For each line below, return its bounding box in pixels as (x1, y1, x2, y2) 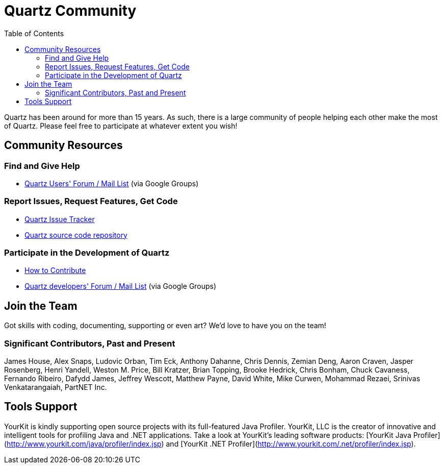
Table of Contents (4, 29, 64, 38)
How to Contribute (24, 266, 86, 275)
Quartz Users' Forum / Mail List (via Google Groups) (24, 179, 199, 188)
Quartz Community (4, 2, 137, 19)
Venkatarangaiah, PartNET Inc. (4, 383, 107, 392)
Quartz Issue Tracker (24, 214, 95, 224)
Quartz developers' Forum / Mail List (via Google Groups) (24, 282, 217, 291)
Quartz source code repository (24, 230, 127, 239)
